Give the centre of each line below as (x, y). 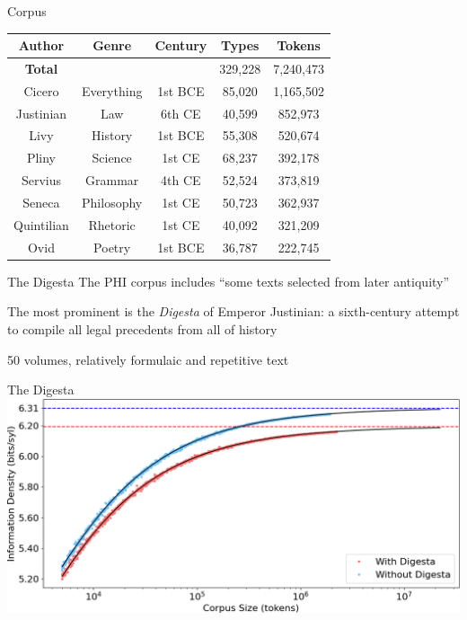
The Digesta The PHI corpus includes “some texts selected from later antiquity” (229, 281)
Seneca (41, 202)
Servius (41, 180)
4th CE (181, 180)
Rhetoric (112, 224)
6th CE (181, 113)
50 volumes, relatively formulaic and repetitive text (148, 359)
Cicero (41, 90)
